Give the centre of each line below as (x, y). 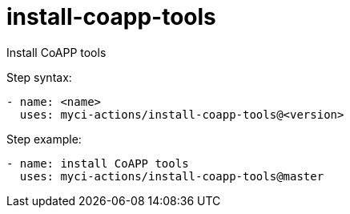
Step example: (44, 139)
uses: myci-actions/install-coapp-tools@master (172, 176)
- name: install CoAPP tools (98, 163)
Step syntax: (39, 77)
